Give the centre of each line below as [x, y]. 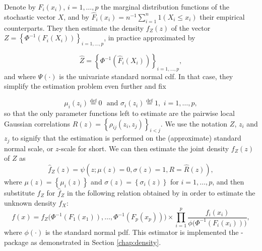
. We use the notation [194, 123]
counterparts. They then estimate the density [74, 27]
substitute [19, 193]
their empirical [222, 16]
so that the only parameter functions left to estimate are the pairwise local [119, 113]
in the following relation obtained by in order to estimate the [161, 193]
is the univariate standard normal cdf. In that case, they [146, 76]
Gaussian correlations [37, 123]
